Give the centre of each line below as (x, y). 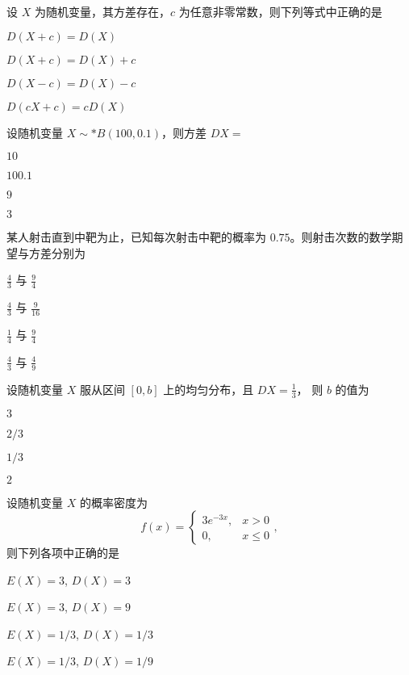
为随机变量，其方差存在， (102, 11)
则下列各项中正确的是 (63, 553)
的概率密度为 (113, 502)
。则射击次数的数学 (341, 237)
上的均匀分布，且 (209, 389)
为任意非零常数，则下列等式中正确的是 (280, 11)
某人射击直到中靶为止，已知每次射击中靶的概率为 (136, 237)
